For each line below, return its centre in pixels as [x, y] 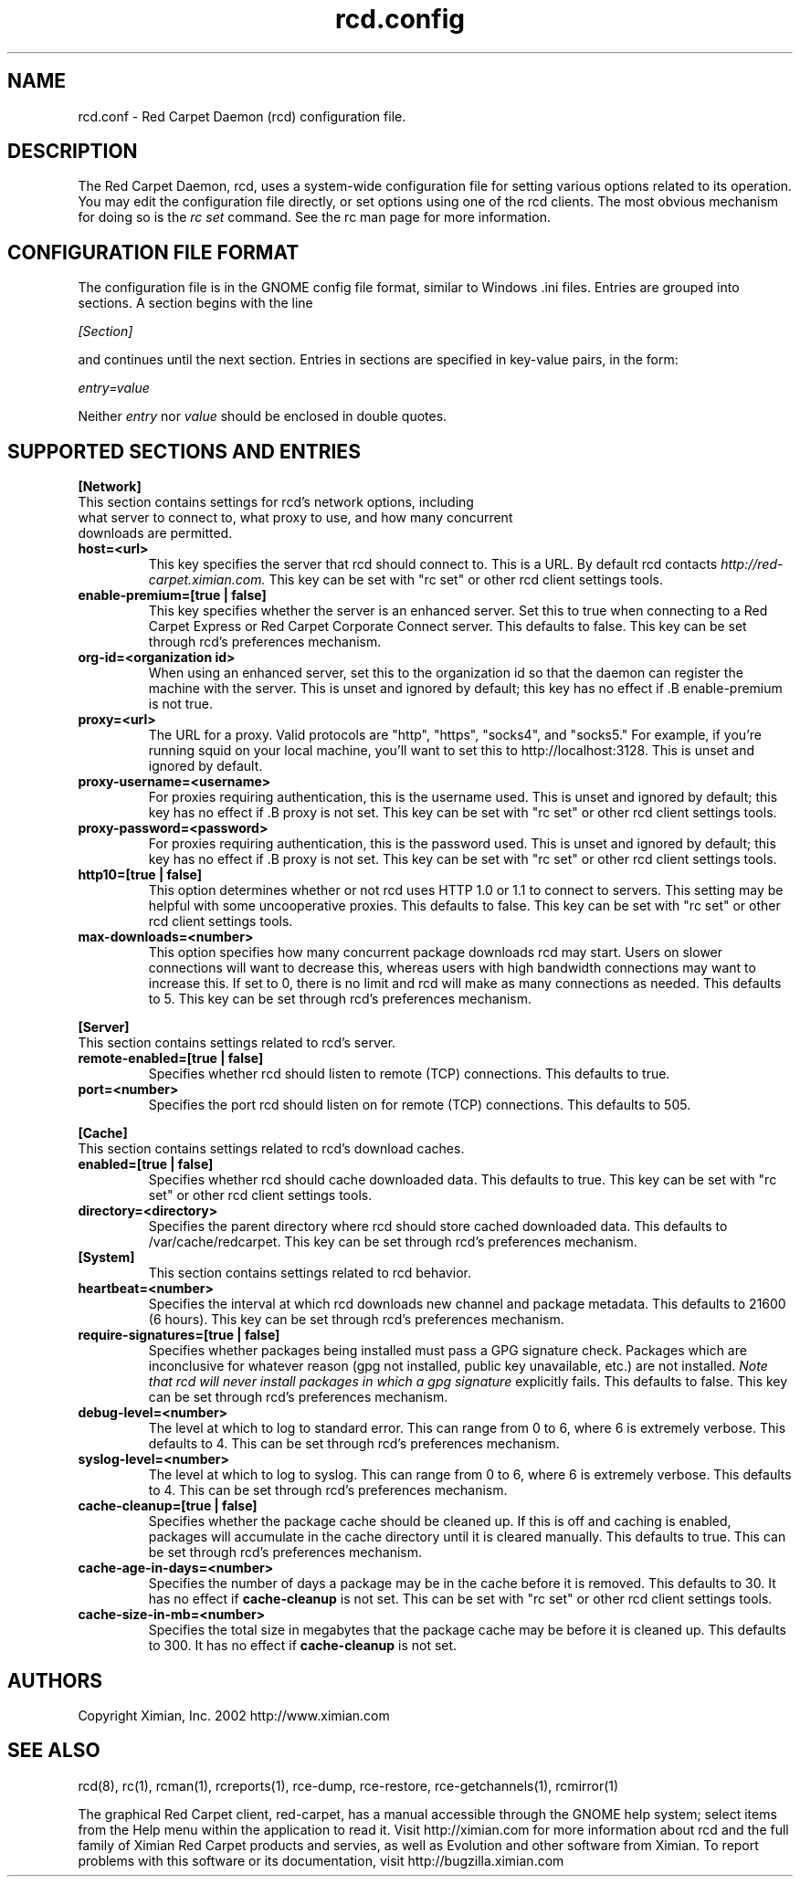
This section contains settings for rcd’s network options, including [276, 502]
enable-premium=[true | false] [172, 595]
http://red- [752, 564]
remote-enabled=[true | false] [171, 1058]
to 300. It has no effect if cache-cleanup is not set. [303, 1646]
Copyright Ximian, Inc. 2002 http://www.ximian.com [234, 1715]
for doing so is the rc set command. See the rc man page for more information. [314, 217]
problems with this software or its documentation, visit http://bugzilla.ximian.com [321, 1860]
